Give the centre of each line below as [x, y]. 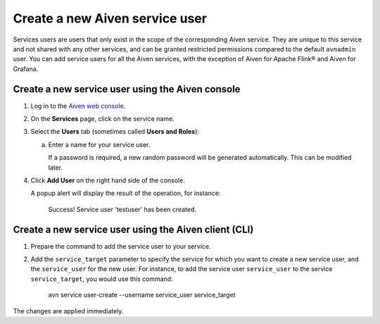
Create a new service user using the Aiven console [127, 89]
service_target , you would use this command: [102, 279]
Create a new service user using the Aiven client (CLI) [133, 229]
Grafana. [26, 69]
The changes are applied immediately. [68, 311]
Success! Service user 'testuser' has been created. [122, 209]
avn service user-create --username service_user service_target [142, 295]
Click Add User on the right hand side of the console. [108, 180]
